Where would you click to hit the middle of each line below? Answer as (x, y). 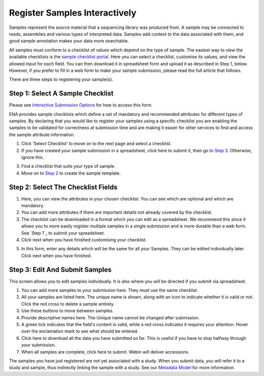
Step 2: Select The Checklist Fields (63, 187)
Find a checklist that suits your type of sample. (68, 166)
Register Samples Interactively (73, 13)
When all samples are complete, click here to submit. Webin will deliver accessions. (105, 352)
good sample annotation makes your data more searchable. (69, 41)
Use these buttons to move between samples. (67, 311)
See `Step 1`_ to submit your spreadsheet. (63, 233)
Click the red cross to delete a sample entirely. (68, 304)
